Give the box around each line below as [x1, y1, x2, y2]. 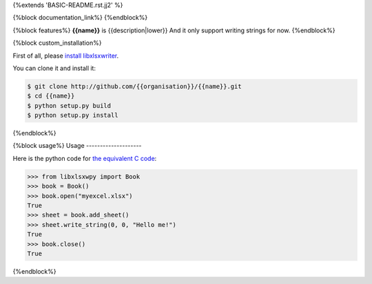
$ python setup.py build [27, 102, 112, 109]
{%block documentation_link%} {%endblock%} [12, 14, 148, 22]
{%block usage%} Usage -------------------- [12, 142, 142, 150]
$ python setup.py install [27, 111, 118, 120]
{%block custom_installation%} [12, 39, 102, 47]
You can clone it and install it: [12, 64, 96, 72]
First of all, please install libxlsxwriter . [12, 52, 119, 60]
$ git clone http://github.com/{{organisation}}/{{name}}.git [27, 83, 242, 90]
